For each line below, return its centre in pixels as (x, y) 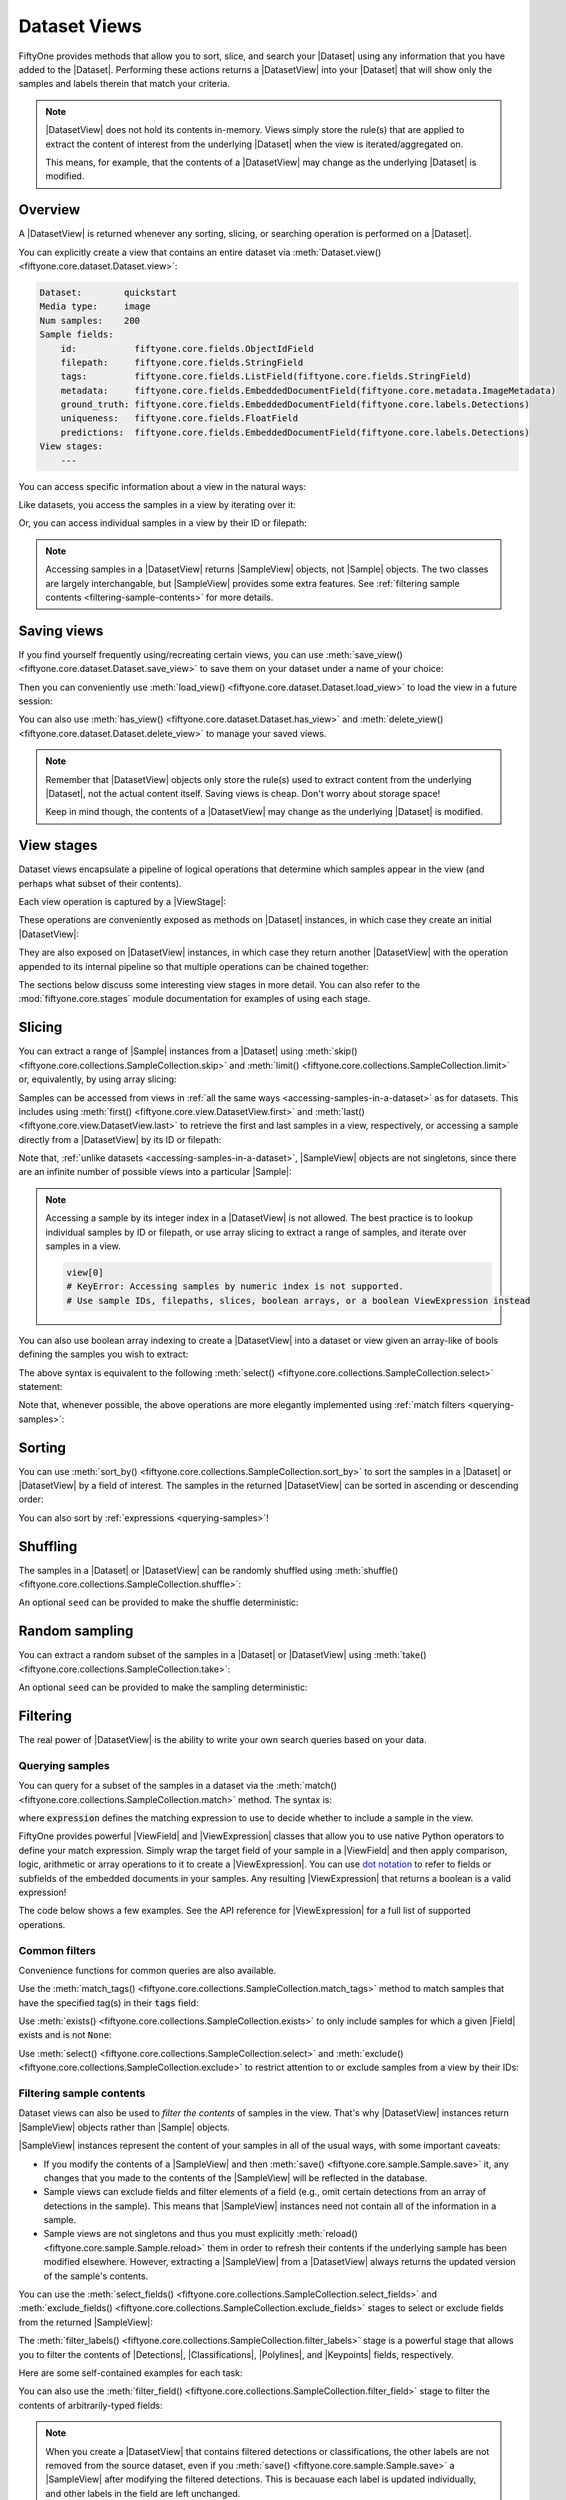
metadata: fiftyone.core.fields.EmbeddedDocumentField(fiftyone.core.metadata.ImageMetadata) (308, 390)
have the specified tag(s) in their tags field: (108, 2002)
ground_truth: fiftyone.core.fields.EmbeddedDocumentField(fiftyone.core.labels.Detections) (295, 404)
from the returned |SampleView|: (86, 2322)
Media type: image (95, 306)
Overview (49, 210)
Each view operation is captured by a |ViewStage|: (122, 902)
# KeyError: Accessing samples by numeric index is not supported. (235, 1286)
